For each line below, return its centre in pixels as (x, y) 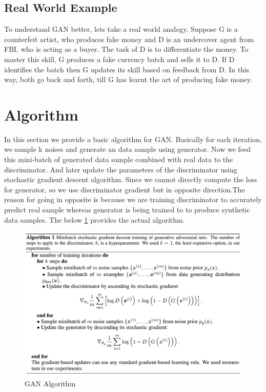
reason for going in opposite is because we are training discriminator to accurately (133, 199)
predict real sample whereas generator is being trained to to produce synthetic (127, 210)
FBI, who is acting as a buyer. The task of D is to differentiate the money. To (126, 49)
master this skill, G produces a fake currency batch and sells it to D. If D (119, 59)
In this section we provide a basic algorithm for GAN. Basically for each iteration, (133, 139)
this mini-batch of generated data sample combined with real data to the (119, 159)
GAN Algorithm (50, 383)
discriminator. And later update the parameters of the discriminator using (121, 169)
